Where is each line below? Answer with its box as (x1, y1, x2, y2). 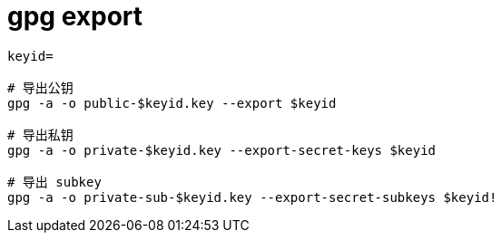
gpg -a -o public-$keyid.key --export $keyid (7, 95, 337, 110)
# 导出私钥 (7, 127, 74, 142)
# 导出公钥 (7, 80, 74, 95)
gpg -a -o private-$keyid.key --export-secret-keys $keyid (7, 142, 437, 158)
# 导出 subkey (7, 174, 102, 189)
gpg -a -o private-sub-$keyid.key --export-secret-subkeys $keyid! (7, 189, 497, 205)
